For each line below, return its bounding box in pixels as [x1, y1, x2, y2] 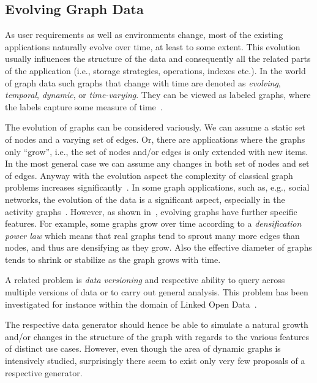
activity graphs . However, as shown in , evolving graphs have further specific [5, 205, 297, 218]
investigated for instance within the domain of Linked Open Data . [5, 297, 257, 310]
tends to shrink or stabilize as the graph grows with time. [5, 252, 221, 265]
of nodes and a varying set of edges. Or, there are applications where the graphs [5, 132, 305, 145]
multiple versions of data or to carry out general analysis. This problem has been [5, 286, 308, 298]
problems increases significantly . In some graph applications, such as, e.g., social [5, 181, 310, 194]
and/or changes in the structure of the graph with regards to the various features [5, 330, 309, 343]
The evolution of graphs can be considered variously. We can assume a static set [5, 121, 306, 134]
